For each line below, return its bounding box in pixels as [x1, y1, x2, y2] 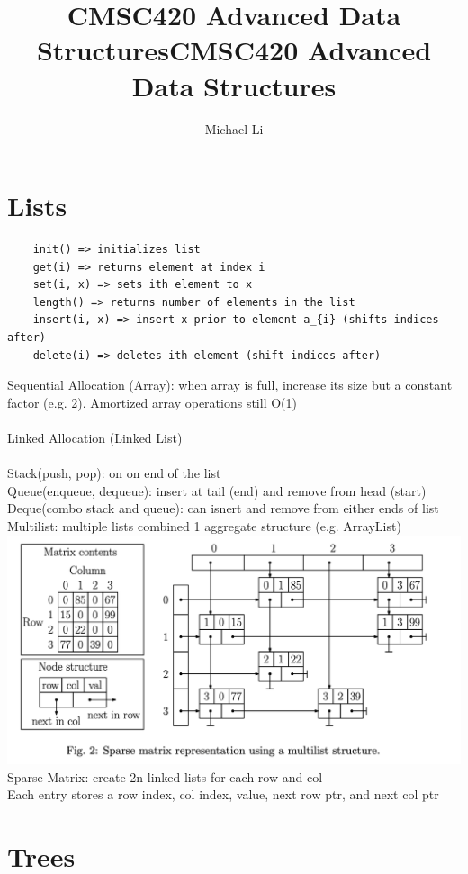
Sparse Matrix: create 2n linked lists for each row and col [7, 767, 323, 786]
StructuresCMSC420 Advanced [36, 32, 432, 68]
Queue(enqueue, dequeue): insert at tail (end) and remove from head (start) [7, 481, 427, 500]
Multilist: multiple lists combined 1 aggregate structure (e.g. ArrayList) [7, 516, 401, 535]
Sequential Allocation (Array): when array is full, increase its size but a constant [7, 375, 453, 394]
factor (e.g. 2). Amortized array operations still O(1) [7, 392, 297, 411]
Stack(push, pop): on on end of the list [7, 464, 221, 482]
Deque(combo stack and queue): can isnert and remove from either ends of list [7, 499, 439, 518]
